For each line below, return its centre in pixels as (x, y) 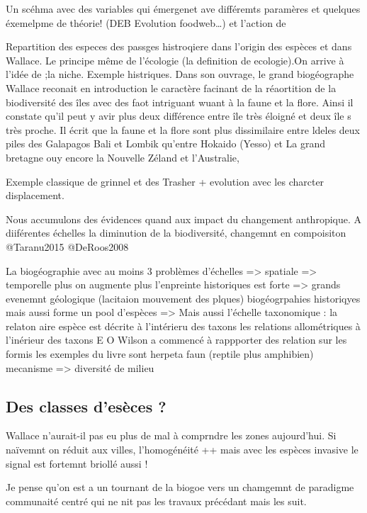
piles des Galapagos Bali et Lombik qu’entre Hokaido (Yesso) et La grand (166, 143)
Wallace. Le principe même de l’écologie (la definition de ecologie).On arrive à (175, 60)
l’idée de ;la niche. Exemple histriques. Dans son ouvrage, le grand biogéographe (180, 74)
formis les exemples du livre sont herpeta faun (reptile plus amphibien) (160, 354)
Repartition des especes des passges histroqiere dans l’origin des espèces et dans (179, 46)
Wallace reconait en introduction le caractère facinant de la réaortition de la (171, 88)
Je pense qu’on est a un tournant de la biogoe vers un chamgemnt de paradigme (180, 487)
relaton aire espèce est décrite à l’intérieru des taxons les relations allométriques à (183, 326)
